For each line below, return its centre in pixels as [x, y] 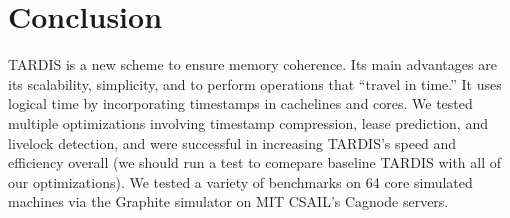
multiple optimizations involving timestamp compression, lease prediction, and [248, 122]
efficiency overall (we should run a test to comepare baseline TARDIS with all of [255, 162]
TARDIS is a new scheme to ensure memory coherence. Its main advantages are [252, 64]
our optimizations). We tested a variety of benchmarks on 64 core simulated [240, 181]
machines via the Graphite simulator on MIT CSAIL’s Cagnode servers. [228, 201]
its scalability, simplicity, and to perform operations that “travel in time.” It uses [255, 83]
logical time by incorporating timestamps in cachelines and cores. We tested [240, 103]
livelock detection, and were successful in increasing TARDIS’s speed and [232, 142]
